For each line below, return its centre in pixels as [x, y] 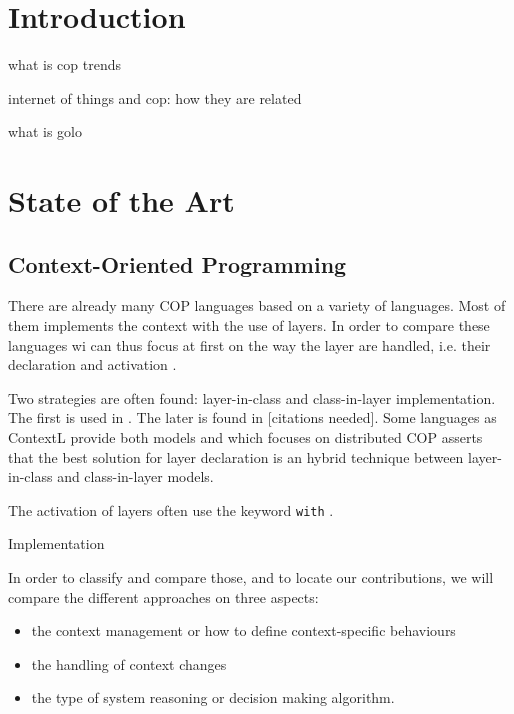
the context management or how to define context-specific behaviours [243, 630]
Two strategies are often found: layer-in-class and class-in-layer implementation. [252, 397]
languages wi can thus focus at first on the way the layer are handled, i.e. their [249, 344]
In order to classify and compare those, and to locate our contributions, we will [251, 577]
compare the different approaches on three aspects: [163, 596]
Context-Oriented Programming [177, 263]
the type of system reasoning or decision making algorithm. [213, 697]
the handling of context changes [129, 663]
